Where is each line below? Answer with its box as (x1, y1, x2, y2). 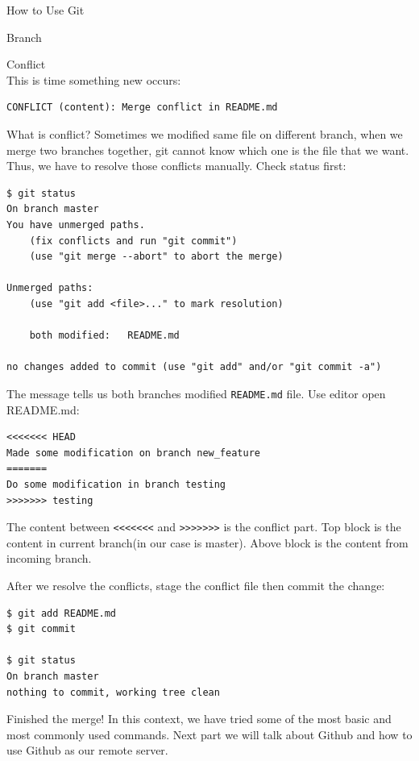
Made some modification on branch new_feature (6, 447, 260, 459)
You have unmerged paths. (6, 218, 145, 231)
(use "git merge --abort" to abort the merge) (29, 251, 284, 263)
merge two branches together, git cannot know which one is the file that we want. (6, 141, 409, 158)
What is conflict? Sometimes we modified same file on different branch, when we (6, 125, 403, 142)
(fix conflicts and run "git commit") (29, 235, 238, 247)
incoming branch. (6, 550, 92, 567)
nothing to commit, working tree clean (6, 686, 220, 698)
